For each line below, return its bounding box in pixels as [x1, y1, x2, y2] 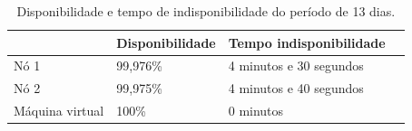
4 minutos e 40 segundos [228, 79, 364, 98]
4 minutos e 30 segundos [228, 56, 364, 75]
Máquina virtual [14, 101, 104, 120]
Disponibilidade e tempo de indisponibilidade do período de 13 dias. [16, 2, 396, 20]
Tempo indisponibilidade [228, 33, 386, 51]
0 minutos [228, 101, 284, 120]
